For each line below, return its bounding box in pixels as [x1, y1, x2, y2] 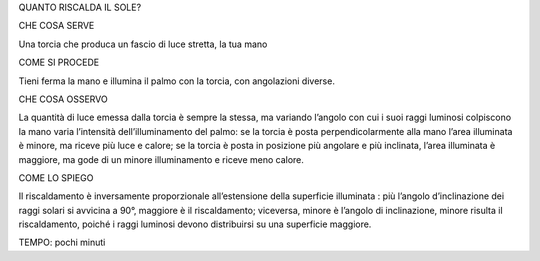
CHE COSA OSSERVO [18, 93, 109, 105]
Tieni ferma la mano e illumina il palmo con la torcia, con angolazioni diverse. [18, 75, 335, 87]
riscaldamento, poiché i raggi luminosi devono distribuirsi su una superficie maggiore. [18, 218, 372, 230]
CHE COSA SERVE [18, 20, 95, 32]
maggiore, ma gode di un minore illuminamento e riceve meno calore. [18, 153, 305, 165]
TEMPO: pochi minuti [18, 236, 106, 249]
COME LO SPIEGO [18, 171, 94, 184]
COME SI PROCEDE [18, 56, 100, 69]
